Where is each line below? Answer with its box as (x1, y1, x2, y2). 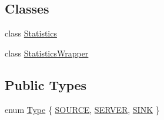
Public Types (5, 75, 87, 94)
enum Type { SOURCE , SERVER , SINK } (5, 103, 160, 115)
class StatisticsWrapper (5, 46, 89, 59)
